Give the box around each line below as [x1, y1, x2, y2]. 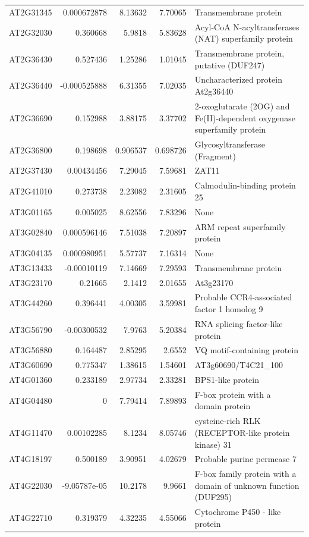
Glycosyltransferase [194, 137, 266, 150]
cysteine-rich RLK [194, 414, 261, 427]
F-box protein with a [194, 388, 271, 400]
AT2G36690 [9, 111, 52, 124]
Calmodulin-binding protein [194, 179, 296, 191]
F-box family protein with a [194, 467, 297, 480]
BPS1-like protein [194, 373, 259, 386]
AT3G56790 [9, 323, 52, 335]
